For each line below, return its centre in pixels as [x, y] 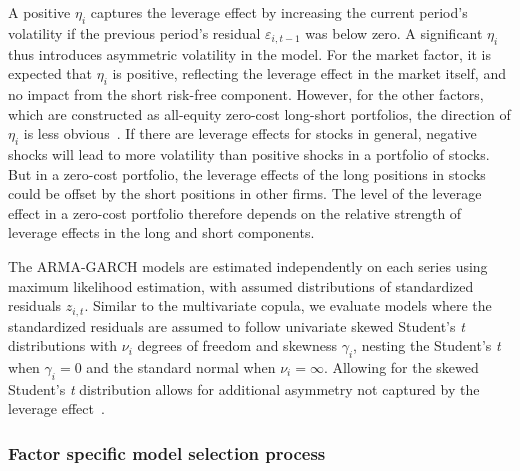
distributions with [63, 345]
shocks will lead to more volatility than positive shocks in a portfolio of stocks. [249, 153]
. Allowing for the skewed [401, 366]
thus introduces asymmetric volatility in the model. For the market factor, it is [249, 53]
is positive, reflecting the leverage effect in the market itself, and [309, 73]
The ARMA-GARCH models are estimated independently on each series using [248, 265]
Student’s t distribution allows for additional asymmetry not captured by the [244, 388]
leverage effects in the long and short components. [161, 232]
